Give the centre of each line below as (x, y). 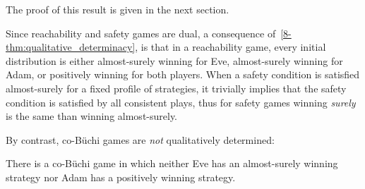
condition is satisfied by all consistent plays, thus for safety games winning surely (181, 102)
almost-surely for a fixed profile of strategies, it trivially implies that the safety (176, 88)
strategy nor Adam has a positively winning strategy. (121, 177)
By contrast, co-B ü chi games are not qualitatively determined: (140, 139)
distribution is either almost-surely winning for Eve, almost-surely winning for (174, 60)
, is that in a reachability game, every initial (231, 47)
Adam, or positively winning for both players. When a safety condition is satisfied (183, 74)
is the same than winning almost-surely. (92, 116)
